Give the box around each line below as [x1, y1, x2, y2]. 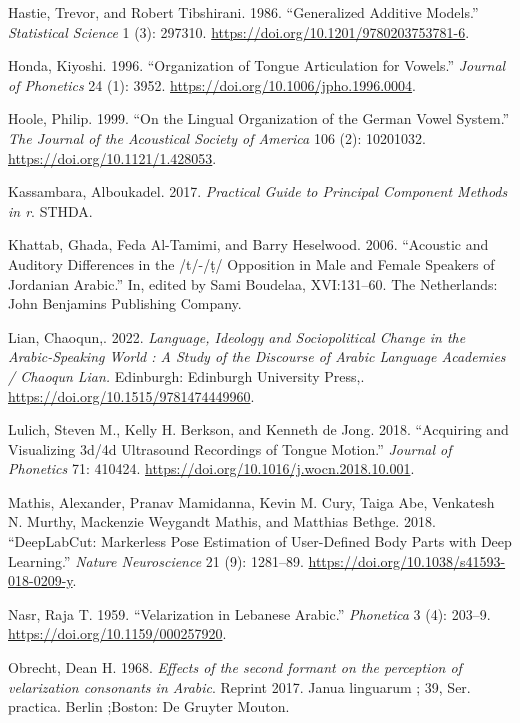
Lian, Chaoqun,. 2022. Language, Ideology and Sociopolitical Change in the [8, 326, 466, 347]
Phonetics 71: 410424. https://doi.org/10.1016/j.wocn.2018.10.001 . [8, 458, 415, 479]
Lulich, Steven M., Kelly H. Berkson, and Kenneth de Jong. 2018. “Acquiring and [8, 419, 509, 440]
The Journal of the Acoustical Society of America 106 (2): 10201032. [8, 127, 426, 148]
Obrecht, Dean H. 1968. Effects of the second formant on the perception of [8, 657, 462, 678]
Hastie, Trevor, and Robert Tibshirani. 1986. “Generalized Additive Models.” [8, 2, 479, 22]
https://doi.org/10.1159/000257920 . [8, 623, 227, 644]
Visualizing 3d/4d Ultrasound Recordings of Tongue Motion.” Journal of [8, 438, 452, 459]
